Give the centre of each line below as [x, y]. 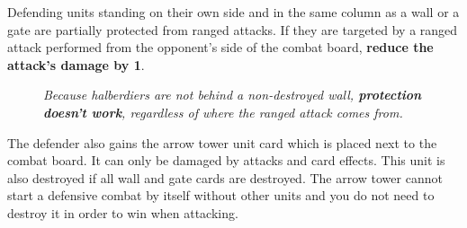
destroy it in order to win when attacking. [123, 212]
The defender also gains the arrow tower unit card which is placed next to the [222, 142]
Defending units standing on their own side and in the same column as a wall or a [233, 12]
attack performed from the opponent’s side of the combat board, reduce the [220, 47]
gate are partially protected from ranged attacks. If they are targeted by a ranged [233, 29]
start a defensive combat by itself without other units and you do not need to [221, 195]
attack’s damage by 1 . [76, 64]
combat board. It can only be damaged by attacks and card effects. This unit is [226, 160]
